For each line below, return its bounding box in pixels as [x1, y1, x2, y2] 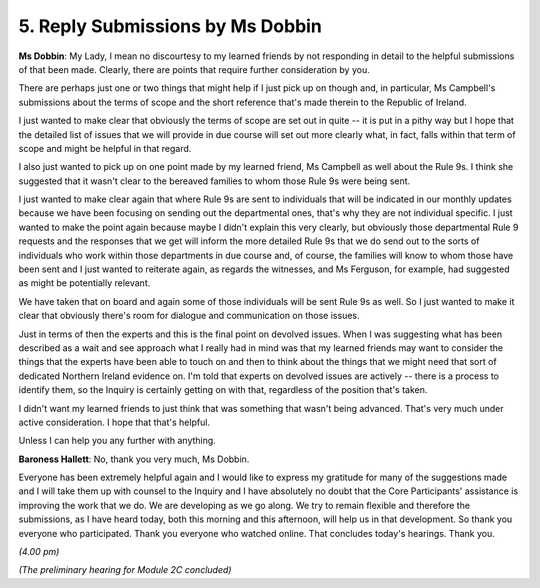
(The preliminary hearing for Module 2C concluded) [18, 564, 232, 576]
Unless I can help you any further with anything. [18, 435, 217, 447]
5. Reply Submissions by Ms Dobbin [18, 15, 322, 37]
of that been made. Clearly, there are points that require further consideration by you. [18, 63, 370, 75]
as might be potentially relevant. [18, 277, 151, 289]
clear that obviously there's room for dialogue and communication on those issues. [18, 310, 360, 322]
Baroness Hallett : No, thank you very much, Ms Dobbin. [18, 453, 250, 465]
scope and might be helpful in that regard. [18, 142, 192, 154]
